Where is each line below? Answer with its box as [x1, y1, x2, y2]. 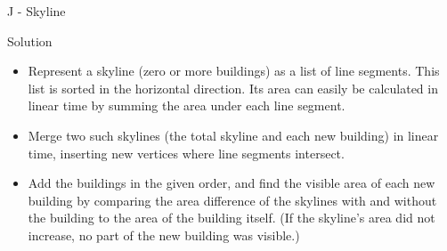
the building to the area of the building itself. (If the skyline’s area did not [28, 208, 435, 227]
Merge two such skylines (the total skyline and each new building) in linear [28, 125, 439, 144]
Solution [7, 31, 53, 50]
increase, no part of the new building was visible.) [28, 225, 300, 244]
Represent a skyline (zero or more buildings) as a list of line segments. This [28, 61, 440, 80]
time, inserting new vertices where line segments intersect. [28, 143, 345, 162]
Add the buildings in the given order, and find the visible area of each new [28, 174, 435, 192]
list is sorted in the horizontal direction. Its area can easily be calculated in [28, 78, 438, 97]
